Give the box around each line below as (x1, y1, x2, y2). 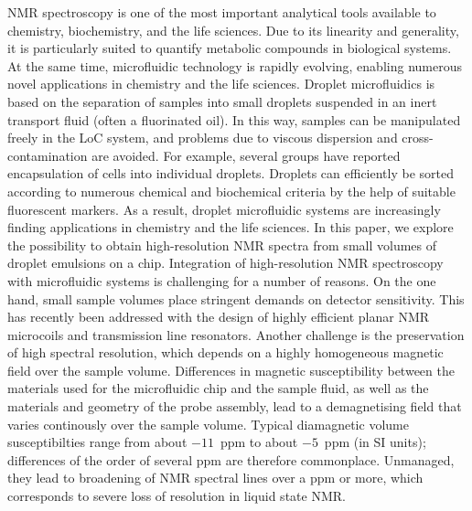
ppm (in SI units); (324, 432, 426, 452)
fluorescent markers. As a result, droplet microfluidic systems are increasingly (7, 199, 441, 218)
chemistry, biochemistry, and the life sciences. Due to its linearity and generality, (7, 20, 459, 39)
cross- (402, 128, 434, 147)
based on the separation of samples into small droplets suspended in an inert (7, 91, 437, 111)
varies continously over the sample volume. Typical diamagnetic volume (7, 414, 409, 433)
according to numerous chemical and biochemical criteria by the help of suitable (7, 181, 456, 200)
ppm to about (220, 432, 298, 452)
